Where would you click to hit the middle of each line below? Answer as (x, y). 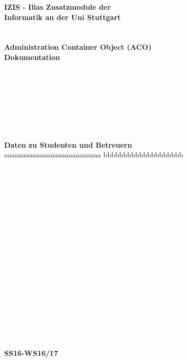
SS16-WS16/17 (31, 353)
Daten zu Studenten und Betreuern (68, 144)
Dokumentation (32, 57)
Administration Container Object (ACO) (78, 47)
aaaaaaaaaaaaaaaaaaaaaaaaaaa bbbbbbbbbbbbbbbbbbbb (94, 155)
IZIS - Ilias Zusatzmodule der (58, 7)
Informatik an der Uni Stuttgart (63, 17)
